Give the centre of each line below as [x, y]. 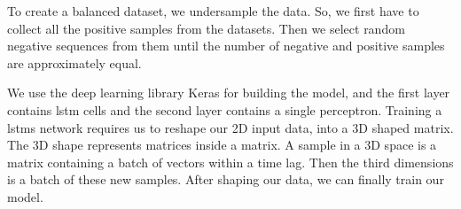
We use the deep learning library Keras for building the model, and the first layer [229, 93]
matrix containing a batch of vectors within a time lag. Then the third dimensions [230, 162]
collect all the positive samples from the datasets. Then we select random [206, 28]
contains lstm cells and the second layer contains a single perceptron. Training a [225, 109]
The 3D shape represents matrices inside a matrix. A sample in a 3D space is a [222, 145]
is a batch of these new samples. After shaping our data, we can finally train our [226, 179]
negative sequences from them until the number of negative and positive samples [226, 46]
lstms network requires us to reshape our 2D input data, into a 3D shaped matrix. [230, 127]
